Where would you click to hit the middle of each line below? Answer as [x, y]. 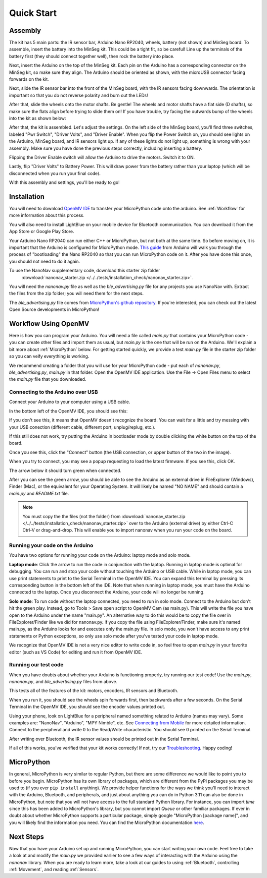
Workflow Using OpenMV [49, 323]
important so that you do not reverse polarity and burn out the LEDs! [79, 95]
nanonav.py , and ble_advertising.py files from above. [63, 682]
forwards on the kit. [29, 79]
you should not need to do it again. [44, 261]
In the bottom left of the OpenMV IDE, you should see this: [68, 411]
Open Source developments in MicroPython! [54, 309]
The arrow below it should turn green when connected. [65, 470]
